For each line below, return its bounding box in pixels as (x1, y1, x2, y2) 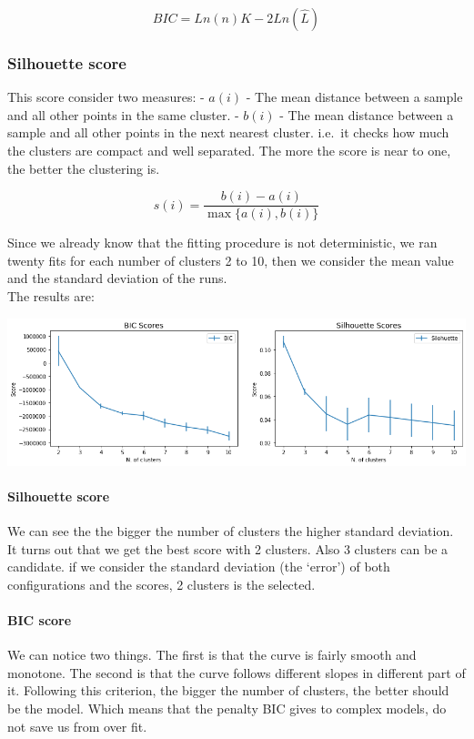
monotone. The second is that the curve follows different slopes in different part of (7, 663, 466, 682)
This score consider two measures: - (7, 87, 205, 106)
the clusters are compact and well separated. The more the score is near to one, (7, 141, 451, 159)
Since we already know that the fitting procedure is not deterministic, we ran (7, 233, 438, 252)
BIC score (7, 610, 72, 629)
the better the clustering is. (7, 158, 160, 177)
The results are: (7, 287, 95, 306)
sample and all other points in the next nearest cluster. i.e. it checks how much (7, 123, 449, 142)
